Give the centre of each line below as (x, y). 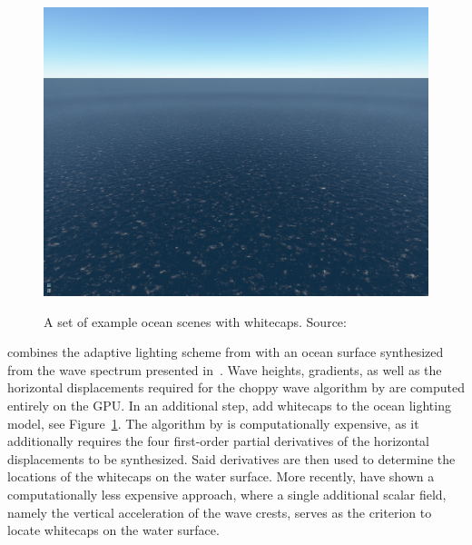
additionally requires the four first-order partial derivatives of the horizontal (218, 441)
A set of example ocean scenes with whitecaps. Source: (195, 321)
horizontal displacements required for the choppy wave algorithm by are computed (236, 387)
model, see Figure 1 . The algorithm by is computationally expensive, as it (213, 423)
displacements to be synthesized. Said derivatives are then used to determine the (231, 458)
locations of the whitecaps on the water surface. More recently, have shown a (221, 476)
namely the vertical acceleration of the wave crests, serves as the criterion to (220, 512)
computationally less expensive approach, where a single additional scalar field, (227, 494)
